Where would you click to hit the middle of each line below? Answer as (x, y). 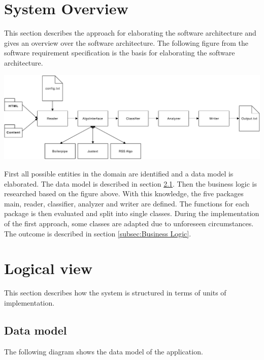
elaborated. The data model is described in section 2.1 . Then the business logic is (131, 183)
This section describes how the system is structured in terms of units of (115, 293)
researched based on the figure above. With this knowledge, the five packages (124, 193)
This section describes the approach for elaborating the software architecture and (130, 33)
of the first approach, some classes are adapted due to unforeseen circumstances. (129, 223)
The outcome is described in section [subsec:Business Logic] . (98, 233)
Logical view (48, 268)
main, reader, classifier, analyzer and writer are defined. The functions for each (127, 203)
